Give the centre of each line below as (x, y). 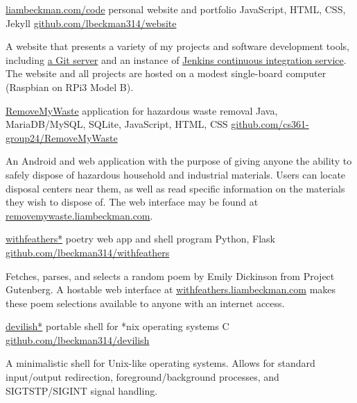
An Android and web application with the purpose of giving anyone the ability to (179, 161)
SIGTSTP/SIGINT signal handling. (82, 390)
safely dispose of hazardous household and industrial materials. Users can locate (176, 174)
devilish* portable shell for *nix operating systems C (117, 326)
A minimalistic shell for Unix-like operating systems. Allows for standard (160, 363)
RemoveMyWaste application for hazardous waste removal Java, (142, 110)
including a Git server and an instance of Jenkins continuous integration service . (176, 59)
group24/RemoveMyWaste (62, 137)
